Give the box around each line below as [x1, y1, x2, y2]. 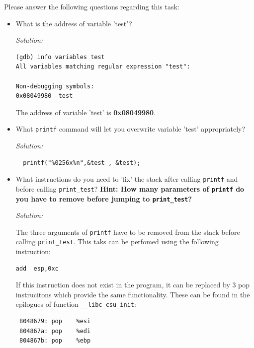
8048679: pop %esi [19, 318, 91, 325]
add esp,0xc [15, 265, 59, 272]
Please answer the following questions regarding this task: [4, 1, 179, 11]
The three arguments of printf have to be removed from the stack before [15, 226, 240, 237]
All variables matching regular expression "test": [15, 63, 190, 70]
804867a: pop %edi [19, 327, 91, 335]
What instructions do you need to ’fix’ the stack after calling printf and [15, 174, 238, 184]
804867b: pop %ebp [19, 337, 91, 345]
